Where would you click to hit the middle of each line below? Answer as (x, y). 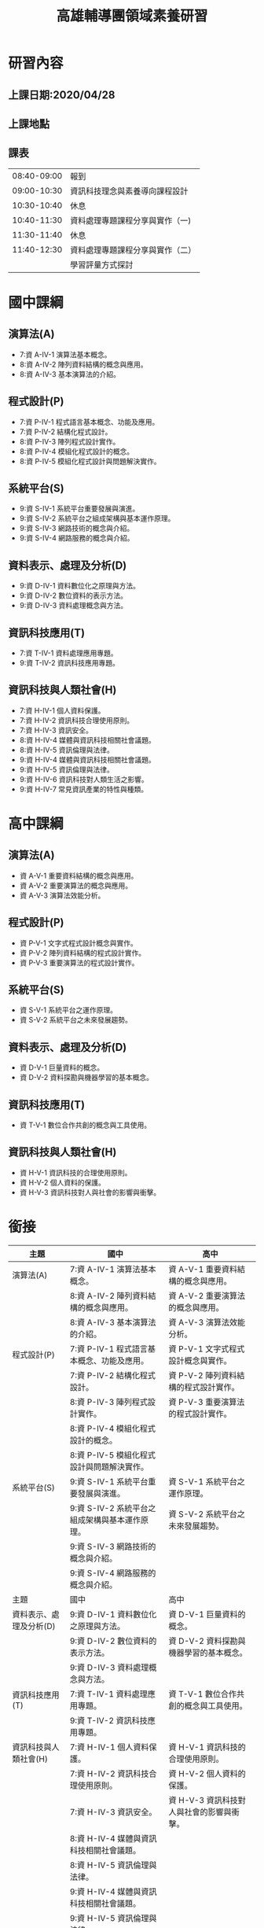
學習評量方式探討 (101, 264)
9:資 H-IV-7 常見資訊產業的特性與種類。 (83, 789)
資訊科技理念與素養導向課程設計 (129, 191)
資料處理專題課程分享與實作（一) (130, 220)
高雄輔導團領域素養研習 (132, 16)
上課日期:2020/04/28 (62, 95)
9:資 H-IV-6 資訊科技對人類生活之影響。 (84, 779)
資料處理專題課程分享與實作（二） (133, 250)
